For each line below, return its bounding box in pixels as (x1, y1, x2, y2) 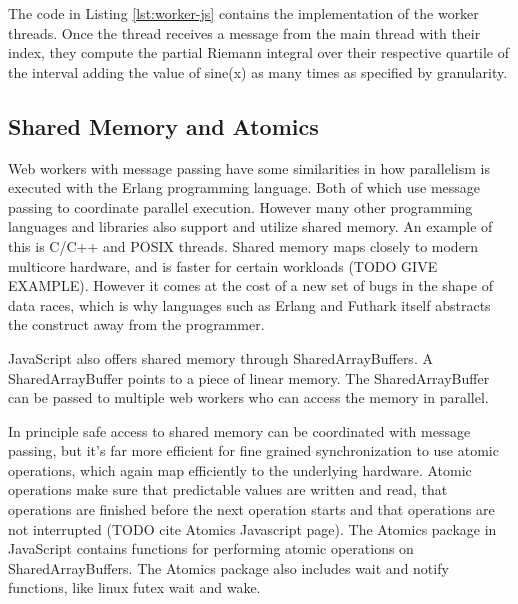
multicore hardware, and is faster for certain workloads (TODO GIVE (8, 255, 438, 276)
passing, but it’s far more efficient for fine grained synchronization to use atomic (8, 440, 499, 461)
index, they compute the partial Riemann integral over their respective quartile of (8, 42, 510, 63)
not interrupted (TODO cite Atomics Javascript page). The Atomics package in (8, 518, 497, 539)
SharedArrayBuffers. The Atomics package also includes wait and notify (8, 557, 449, 578)
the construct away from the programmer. (8, 314, 265, 335)
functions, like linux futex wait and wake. (8, 577, 261, 598)
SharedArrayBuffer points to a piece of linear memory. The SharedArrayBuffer (8, 367, 490, 388)
